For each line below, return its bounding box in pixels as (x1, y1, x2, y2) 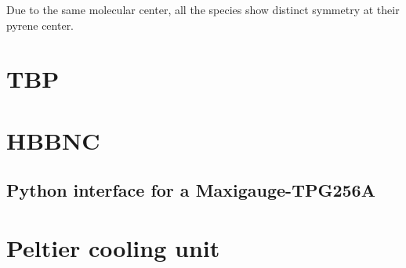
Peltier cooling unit (6, 231, 220, 263)
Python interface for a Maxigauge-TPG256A (6, 178, 375, 202)
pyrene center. (6, 16, 74, 33)
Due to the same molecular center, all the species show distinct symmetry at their (6, 2, 400, 17)
